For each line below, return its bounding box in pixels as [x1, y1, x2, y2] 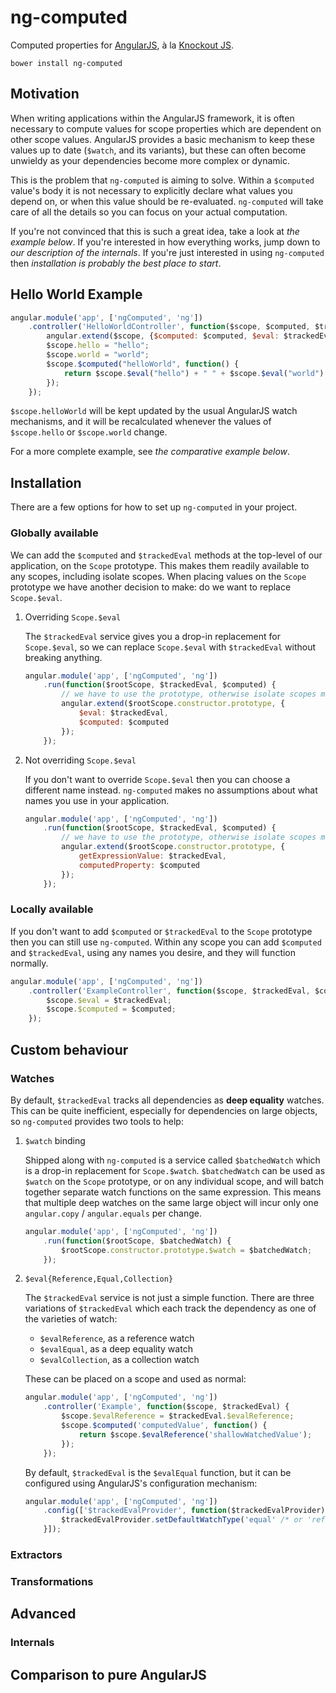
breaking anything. [24, 651, 103, 663]
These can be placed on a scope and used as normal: [24, 1373, 247, 1385]
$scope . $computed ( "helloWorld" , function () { [46, 359, 240, 369]
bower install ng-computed [10, 58, 123, 68]
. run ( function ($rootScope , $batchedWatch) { [43, 1236, 232, 1246]
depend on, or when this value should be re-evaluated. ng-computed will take [10, 195, 324, 207]
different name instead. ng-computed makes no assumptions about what [24, 784, 318, 796]
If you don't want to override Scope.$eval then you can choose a [24, 773, 291, 785]
